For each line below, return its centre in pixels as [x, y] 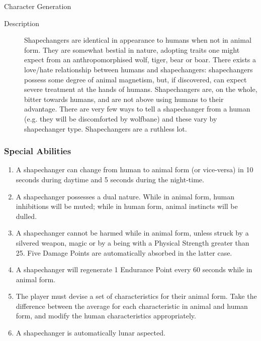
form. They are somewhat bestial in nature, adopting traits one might [132, 49]
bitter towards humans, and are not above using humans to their [124, 99]
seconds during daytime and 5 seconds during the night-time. [110, 179]
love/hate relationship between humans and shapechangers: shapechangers [139, 69]
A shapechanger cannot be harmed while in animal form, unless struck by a [132, 233]
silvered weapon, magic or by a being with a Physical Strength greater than [133, 242]
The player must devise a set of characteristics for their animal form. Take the [136, 296]
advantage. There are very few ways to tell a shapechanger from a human [137, 109]
